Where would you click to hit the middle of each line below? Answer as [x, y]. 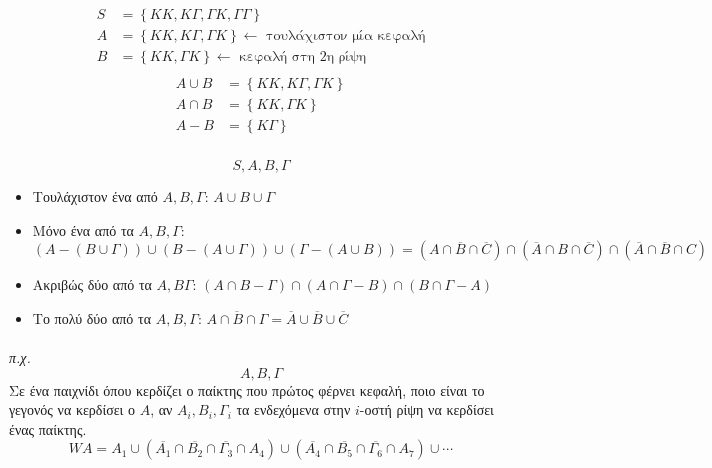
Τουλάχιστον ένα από [95, 196]
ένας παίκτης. [48, 428]
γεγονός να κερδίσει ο [72, 409]
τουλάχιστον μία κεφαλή [346, 35]
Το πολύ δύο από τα [91, 317]
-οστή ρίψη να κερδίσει [426, 409]
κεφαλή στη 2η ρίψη [303, 57]
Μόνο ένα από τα [83, 229]
